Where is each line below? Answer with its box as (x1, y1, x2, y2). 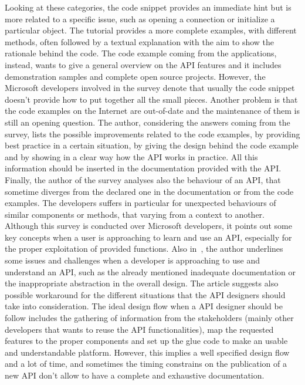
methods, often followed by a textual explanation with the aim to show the (5, 35, 274, 48)
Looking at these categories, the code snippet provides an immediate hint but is (5, 1, 292, 13)
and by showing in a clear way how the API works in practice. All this (5, 150, 258, 163)
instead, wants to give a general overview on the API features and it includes (5, 58, 282, 70)
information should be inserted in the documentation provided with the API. (5, 162, 282, 174)
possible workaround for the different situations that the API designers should (5, 288, 286, 300)
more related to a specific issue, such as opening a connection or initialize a (5, 12, 275, 25)
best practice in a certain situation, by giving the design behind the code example (5, 139, 299, 151)
